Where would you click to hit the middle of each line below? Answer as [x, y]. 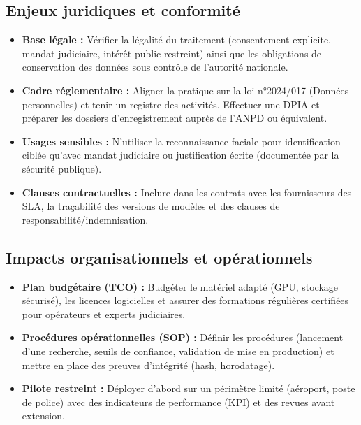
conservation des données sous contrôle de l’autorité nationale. [155, 67]
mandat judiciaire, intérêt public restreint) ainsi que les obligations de [172, 53]
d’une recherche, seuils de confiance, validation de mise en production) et [178, 351]
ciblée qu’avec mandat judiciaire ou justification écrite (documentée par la [180, 155]
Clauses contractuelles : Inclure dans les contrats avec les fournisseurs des [187, 192]
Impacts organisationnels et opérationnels [159, 257]
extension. [43, 416]
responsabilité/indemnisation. [85, 219]
